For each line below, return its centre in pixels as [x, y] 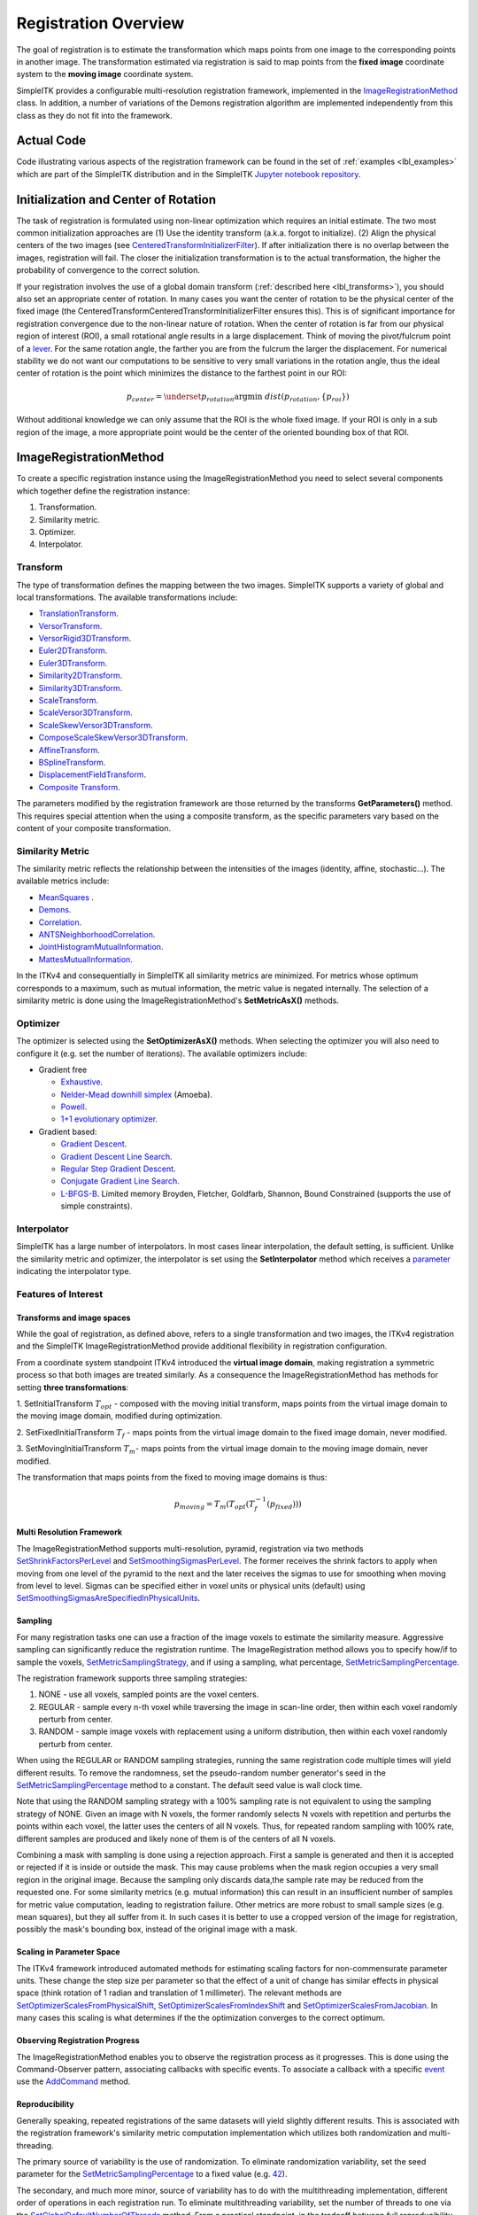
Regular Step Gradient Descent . [118, 1169]
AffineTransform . [69, 750]
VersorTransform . [70, 626]
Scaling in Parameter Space [68, 1952]
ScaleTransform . [69, 701]
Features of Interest [60, 1294]
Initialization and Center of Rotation [116, 199]
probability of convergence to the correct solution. [108, 270]
